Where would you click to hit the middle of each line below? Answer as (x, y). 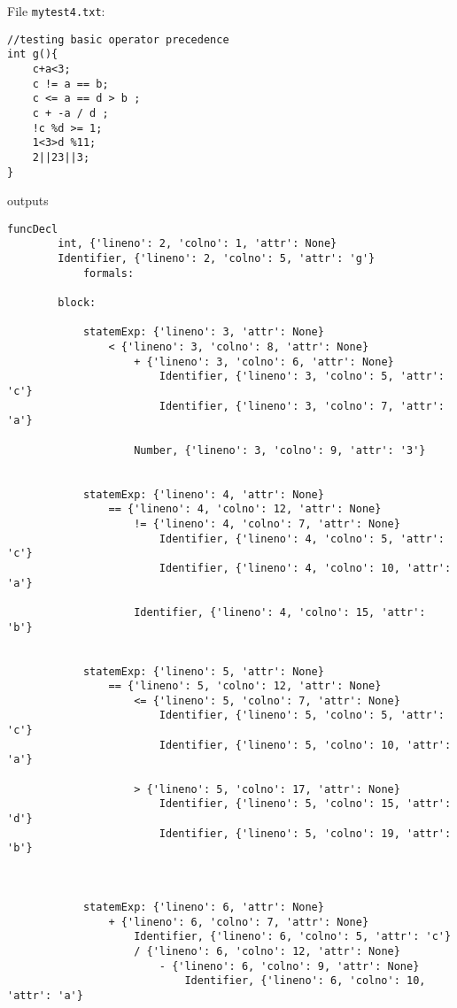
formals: (108, 273)
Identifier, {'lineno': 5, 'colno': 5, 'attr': (302, 716)
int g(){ (33, 54)
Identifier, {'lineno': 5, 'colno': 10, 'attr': (305, 745)
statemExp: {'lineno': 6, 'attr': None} (203, 907)
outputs (28, 200)
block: (77, 303)
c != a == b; (70, 84)
